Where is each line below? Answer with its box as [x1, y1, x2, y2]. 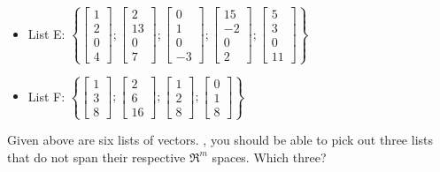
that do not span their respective [7, 147, 186, 166]
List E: [27, 24, 66, 42]
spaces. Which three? [212, 147, 327, 166]
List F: [27, 86, 66, 105]
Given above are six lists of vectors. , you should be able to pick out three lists [7, 131, 433, 149]
